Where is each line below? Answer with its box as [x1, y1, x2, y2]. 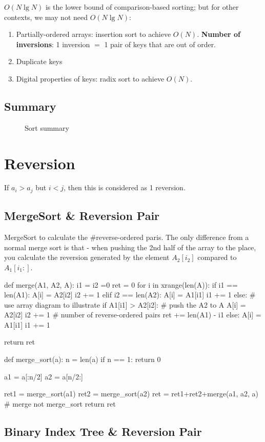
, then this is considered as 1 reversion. [64, 182, 186, 193]
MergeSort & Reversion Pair [4, 208, 160, 224]
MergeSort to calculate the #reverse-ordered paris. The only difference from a [4, 232, 249, 243]
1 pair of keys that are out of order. [104, 38, 216, 49]
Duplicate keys [16, 56, 63, 67]
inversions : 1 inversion [16, 38, 90, 49]
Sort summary [25, 122, 69, 133]
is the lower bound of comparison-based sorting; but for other [45, 2, 239, 12]
